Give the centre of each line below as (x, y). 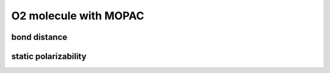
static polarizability (49, 56)
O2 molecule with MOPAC (78, 16)
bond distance (39, 37)
